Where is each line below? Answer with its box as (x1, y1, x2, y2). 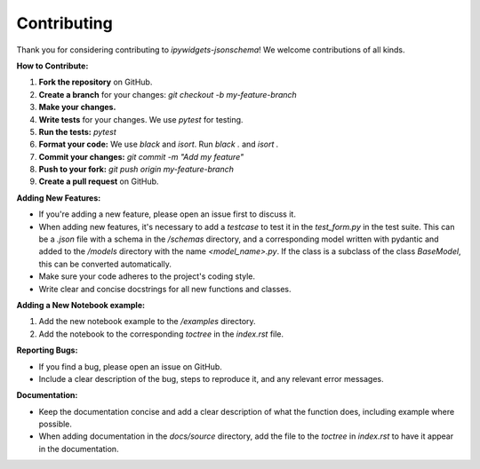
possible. (38, 418, 73, 430)
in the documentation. (38, 443, 119, 454)
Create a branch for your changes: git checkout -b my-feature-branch (38, 89, 297, 99)
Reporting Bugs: (16, 345, 78, 355)
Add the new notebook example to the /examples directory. (38, 316, 257, 327)
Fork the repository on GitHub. (38, 76, 153, 88)
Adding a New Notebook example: (16, 299, 146, 310)
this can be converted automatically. (38, 258, 172, 269)
